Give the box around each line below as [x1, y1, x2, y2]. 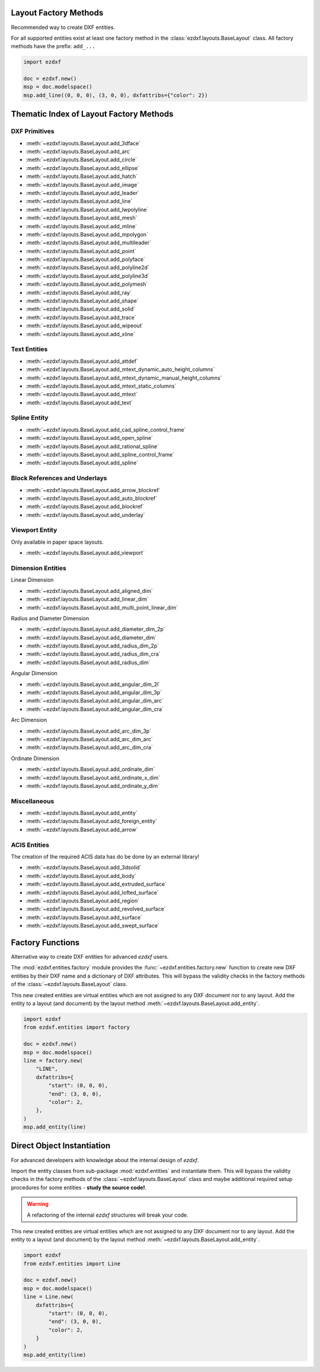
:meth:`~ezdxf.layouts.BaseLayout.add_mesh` [25, 214, 137, 222]
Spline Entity [11, 414, 49, 422]
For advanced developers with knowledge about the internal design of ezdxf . [11, 1156, 199, 1163]
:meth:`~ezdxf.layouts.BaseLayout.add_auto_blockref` [25, 494, 157, 502]
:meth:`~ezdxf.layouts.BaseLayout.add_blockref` [25, 503, 145, 510]
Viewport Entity [11, 526, 57, 534]
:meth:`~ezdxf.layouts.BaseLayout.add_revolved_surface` [25, 905, 166, 912]
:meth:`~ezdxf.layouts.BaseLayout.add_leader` [25, 189, 139, 196]
